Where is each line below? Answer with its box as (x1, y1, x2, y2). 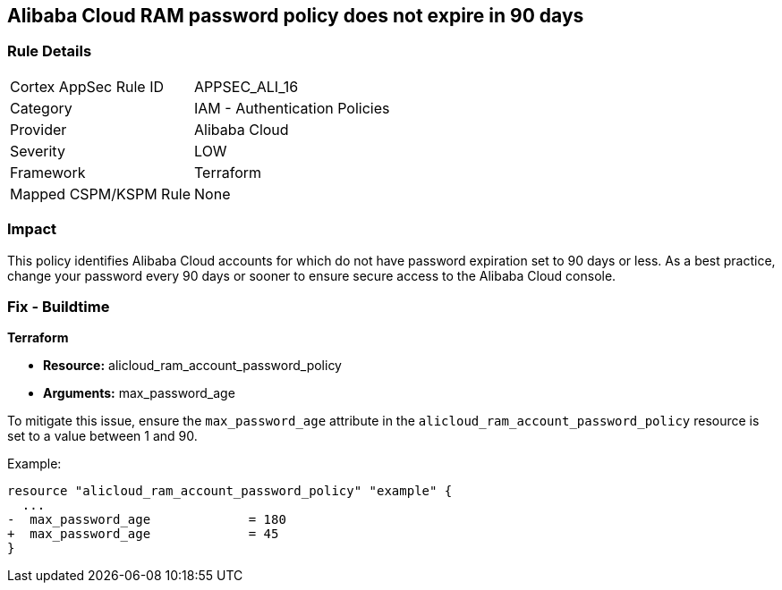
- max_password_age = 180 (7, 512, 286, 527)
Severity (10, 141, 65, 160)
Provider (10, 120, 67, 139)
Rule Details (7, 42, 92, 61)
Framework (10, 163, 86, 181)
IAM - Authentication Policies (194, 98, 390, 117)
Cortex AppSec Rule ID (10, 77, 165, 96)
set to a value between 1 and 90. (7, 428, 198, 444)
